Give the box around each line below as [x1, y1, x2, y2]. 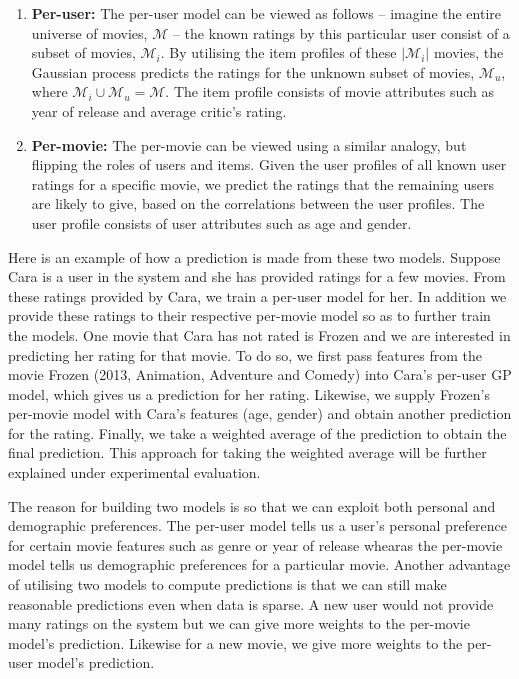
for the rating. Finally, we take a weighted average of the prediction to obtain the [8, 422, 507, 443]
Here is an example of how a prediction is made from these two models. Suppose [8, 246, 501, 267]
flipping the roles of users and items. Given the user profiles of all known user [31, 154, 507, 175]
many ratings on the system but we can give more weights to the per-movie [8, 613, 470, 634]
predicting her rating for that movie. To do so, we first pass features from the [8, 344, 482, 365]
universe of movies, [31, 22, 148, 43]
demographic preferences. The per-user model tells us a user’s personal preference [8, 515, 508, 536]
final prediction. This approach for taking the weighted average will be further [8, 442, 487, 463]
